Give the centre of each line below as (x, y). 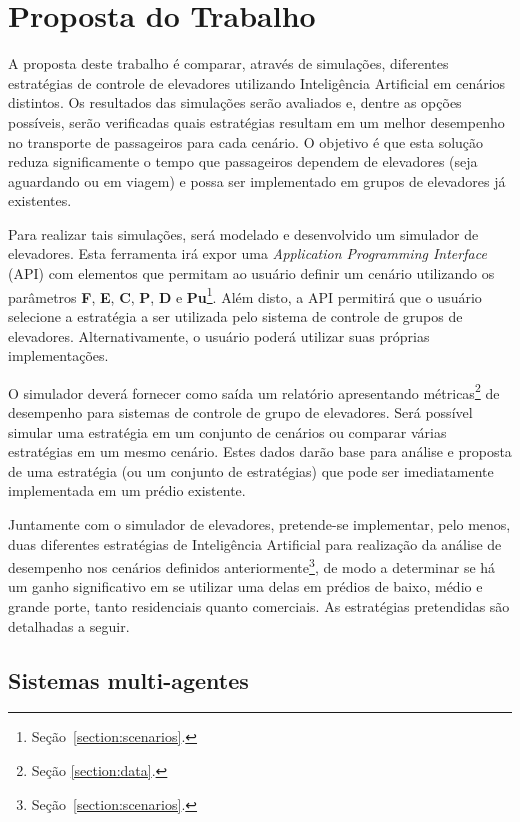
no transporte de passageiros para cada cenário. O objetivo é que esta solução (246, 141)
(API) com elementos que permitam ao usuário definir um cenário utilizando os (251, 273)
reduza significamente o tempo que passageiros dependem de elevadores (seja (243, 161)
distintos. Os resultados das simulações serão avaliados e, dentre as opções (235, 102)
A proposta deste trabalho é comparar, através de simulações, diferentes (228, 63)
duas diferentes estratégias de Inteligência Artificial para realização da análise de (255, 543)
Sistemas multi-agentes (128, 679)
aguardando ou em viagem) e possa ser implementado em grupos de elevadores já (257, 180)
